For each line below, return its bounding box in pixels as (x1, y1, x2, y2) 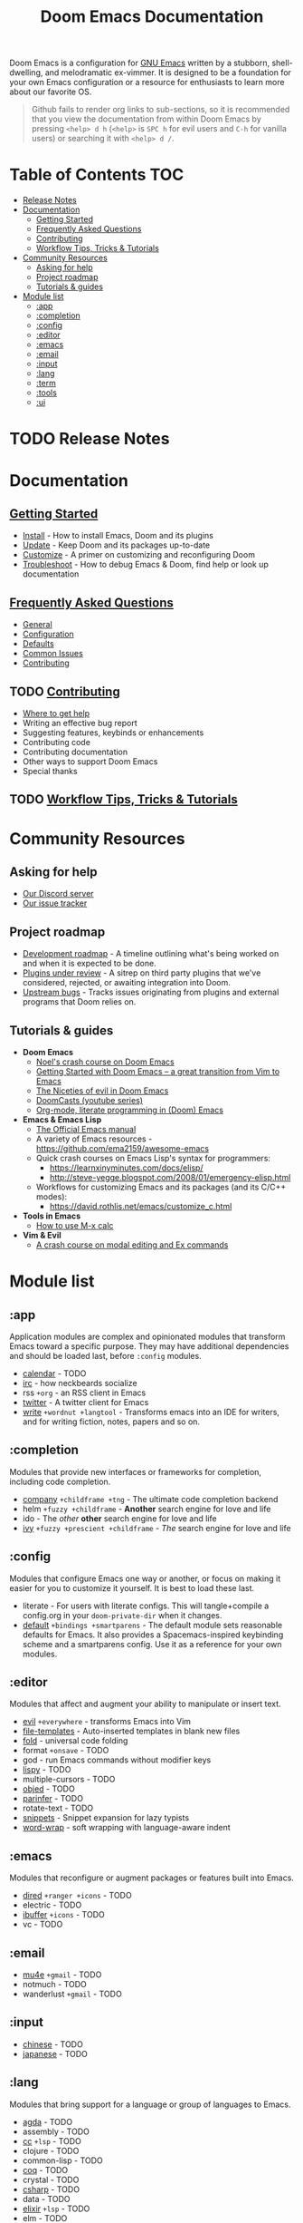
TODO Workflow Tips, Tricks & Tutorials (9, 791, 238, 808)
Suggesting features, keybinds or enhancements (22, 727, 204, 738)
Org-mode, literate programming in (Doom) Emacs (35, 1104, 224, 1115)
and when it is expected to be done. (22, 958, 156, 969)
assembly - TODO (22, 2126, 90, 2137)
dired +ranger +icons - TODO (22, 1890, 133, 1901)
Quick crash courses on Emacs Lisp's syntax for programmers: (35, 1152, 271, 1163)
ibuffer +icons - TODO (22, 1909, 106, 1920)
